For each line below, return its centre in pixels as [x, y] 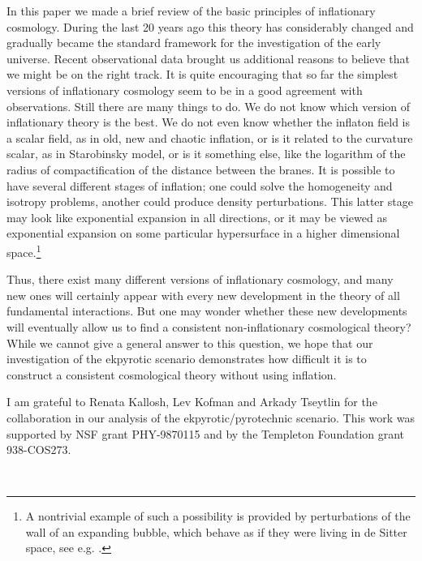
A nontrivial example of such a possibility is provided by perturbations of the [218, 516]
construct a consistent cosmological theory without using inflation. [172, 374]
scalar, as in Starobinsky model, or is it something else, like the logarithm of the [206, 154]
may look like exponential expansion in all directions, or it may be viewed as [197, 217]
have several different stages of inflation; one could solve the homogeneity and [200, 185]
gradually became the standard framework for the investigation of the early [194, 43]
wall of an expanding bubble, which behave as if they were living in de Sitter [216, 531]
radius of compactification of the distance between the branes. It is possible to [201, 169]
